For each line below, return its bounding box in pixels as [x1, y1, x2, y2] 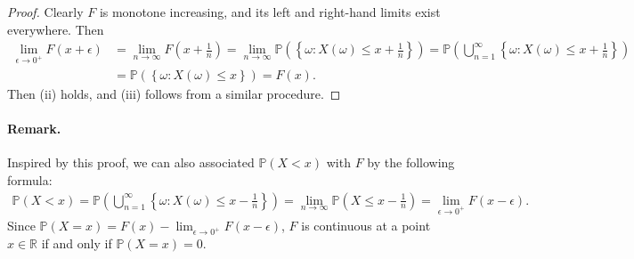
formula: [7, 171, 53, 190]
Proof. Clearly [7, 3, 84, 20]
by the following [367, 153, 455, 172]
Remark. [7, 119, 61, 138]
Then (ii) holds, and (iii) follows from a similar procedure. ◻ [7, 85, 341, 103]
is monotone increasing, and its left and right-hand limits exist [99, 3, 441, 20]
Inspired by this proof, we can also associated [7, 153, 255, 172]
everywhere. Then [7, 20, 104, 38]
